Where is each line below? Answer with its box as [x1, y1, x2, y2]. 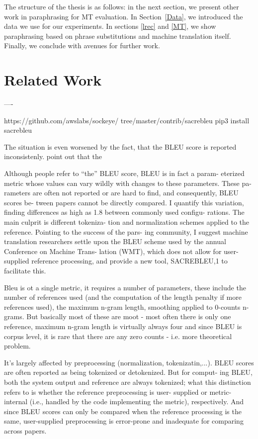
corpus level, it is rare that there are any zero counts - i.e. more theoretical [4, 331, 232, 341]
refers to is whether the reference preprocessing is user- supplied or [4, 386, 207, 397]
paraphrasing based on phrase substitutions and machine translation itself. [4, 30, 231, 41]
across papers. [4, 425, 47, 436]
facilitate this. [4, 265, 46, 275]
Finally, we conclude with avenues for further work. [4, 40, 160, 51]
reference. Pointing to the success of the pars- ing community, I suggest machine [4, 226, 248, 237]
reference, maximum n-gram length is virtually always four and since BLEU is [4, 321, 242, 331]
